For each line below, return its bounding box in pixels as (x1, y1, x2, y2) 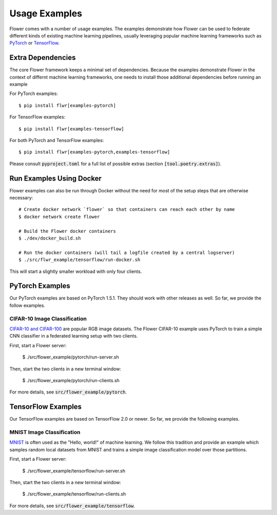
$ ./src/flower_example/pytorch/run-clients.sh (22, 377, 120, 383)
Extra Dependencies (9, 53, 76, 62)
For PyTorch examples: (9, 90, 58, 97)
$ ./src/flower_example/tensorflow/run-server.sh (22, 467, 126, 474)
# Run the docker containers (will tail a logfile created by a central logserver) (18, 249, 235, 255)
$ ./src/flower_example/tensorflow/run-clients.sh (22, 491, 126, 497)
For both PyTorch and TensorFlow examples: (9, 137, 104, 143)
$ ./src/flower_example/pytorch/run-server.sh (22, 354, 119, 360)
